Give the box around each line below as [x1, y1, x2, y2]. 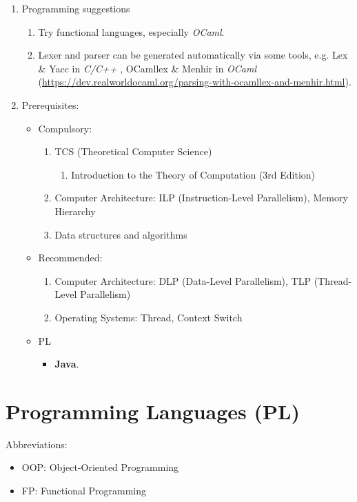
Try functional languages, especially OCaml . [38, 24, 225, 39]
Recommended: [38, 250, 103, 265]
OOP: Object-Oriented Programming [21, 460, 179, 474]
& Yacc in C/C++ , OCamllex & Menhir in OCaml [38, 61, 257, 75]
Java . [54, 357, 79, 371]
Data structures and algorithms [54, 227, 187, 241]
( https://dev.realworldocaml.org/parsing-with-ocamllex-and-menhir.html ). [38, 74, 351, 89]
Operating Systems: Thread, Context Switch [54, 310, 243, 324]
